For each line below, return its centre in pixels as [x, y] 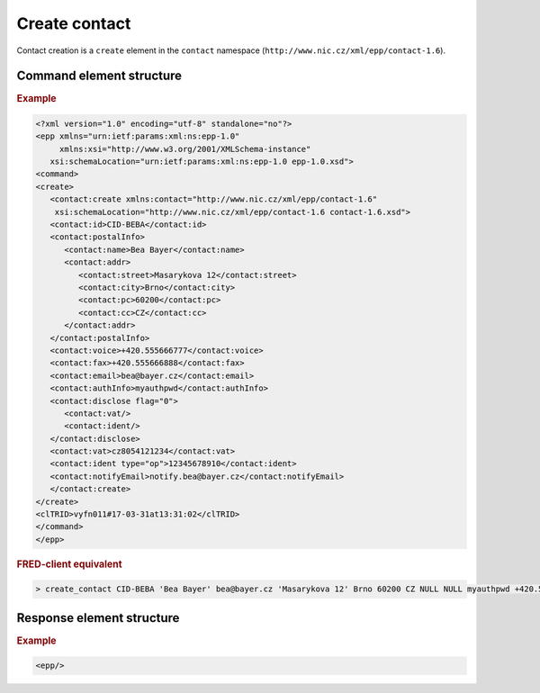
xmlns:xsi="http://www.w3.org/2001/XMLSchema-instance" [185, 149]
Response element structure [98, 618]
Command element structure [99, 76]
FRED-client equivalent [69, 564]
